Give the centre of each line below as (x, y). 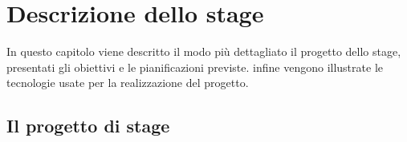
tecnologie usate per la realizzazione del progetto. (128, 83)
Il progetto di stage (88, 126)
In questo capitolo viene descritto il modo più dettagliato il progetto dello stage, (204, 51)
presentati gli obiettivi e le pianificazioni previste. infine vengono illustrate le (195, 67)
